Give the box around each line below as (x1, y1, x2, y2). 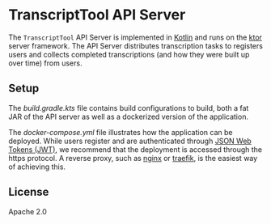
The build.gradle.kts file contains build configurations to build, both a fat (8, 103, 249, 112)
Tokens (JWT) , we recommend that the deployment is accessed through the (8, 144, 263, 154)
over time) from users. (8, 58, 83, 68)
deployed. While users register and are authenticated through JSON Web (8, 136, 252, 146)
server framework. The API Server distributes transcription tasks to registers (8, 40, 263, 50)
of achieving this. (8, 162, 66, 171)
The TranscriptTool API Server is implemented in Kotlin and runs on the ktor (8, 32, 263, 42)
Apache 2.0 (8, 206, 47, 216)
